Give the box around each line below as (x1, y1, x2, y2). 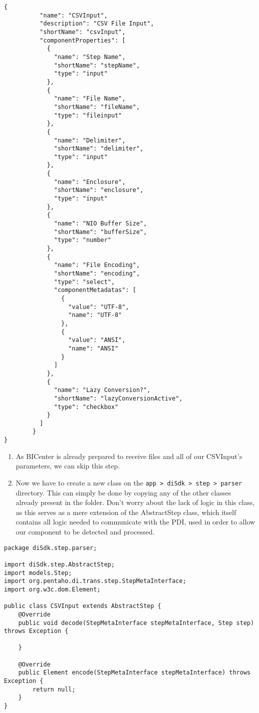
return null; (32, 685, 76, 693)
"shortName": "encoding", (54, 270, 140, 277)
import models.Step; (4, 569, 72, 576)
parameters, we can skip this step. (15, 460, 120, 471)
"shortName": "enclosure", (54, 186, 144, 194)
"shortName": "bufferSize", (54, 228, 147, 235)
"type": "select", (54, 278, 115, 285)
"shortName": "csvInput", (39, 28, 126, 35)
